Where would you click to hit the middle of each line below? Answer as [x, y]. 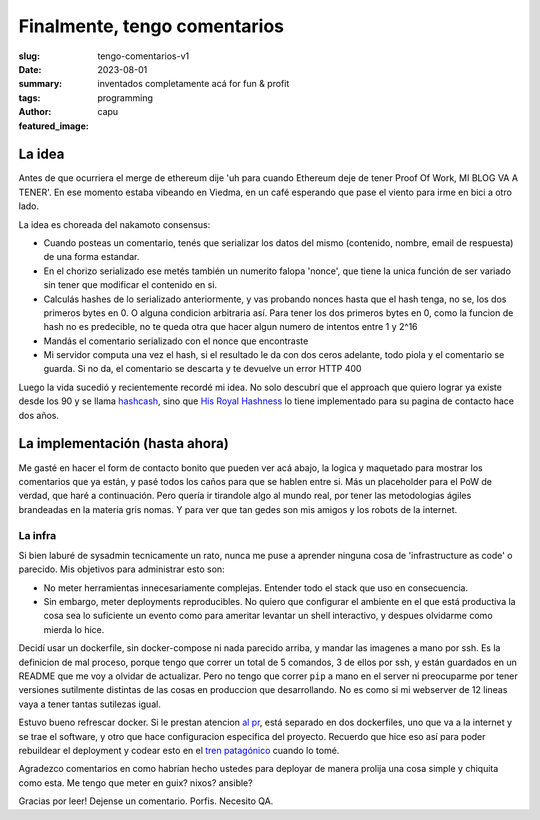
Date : [30, 69]
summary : [40, 84]
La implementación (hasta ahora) [123, 443]
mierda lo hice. [74, 629]
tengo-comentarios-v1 [143, 56]
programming [125, 97]
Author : [35, 112]
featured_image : [53, 126]
